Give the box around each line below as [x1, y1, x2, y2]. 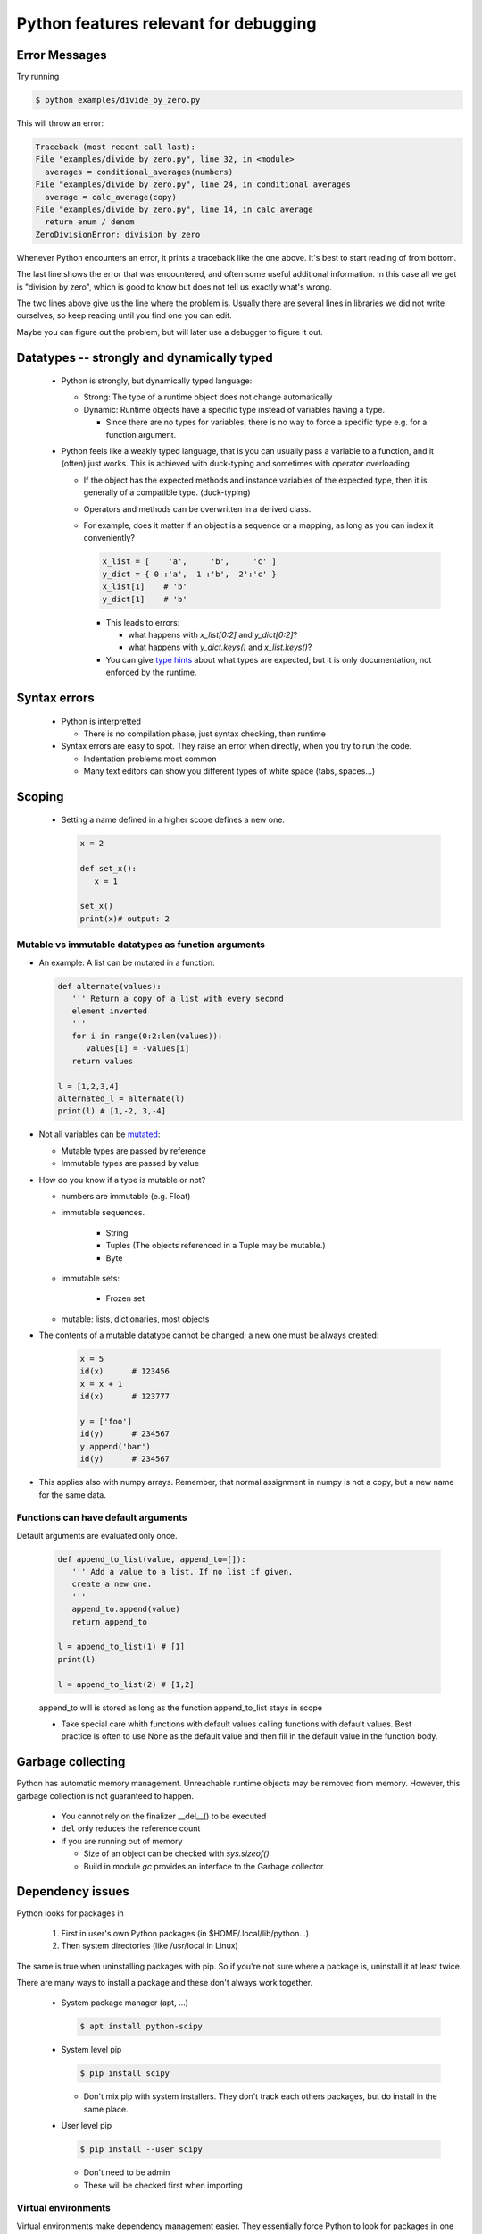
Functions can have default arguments [16, 1511, 187, 1524]
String [105, 1227, 129, 1238]
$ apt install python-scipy [79, 2021, 203, 2032]
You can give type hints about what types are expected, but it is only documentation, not [105, 654, 432, 665]
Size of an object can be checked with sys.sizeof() [83, 1848, 270, 1859]
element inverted [71, 1006, 147, 1016]
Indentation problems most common [83, 753, 217, 764]
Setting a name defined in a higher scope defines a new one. [61, 814, 286, 826]
